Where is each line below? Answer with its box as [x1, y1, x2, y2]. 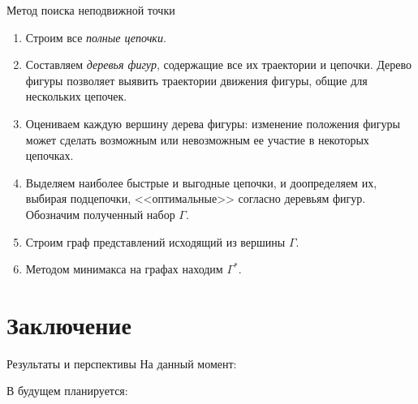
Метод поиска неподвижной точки [6, 2, 175, 18]
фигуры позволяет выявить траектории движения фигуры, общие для [25, 71, 368, 88]
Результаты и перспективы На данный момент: [6, 355, 237, 372]
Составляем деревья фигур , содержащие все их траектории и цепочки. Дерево [25, 56, 412, 73]
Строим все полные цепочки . [25, 28, 166, 45]
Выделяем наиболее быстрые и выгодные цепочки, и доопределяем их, [25, 174, 377, 191]
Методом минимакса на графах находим [25, 260, 223, 277]
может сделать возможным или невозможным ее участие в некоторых [25, 131, 369, 148]
